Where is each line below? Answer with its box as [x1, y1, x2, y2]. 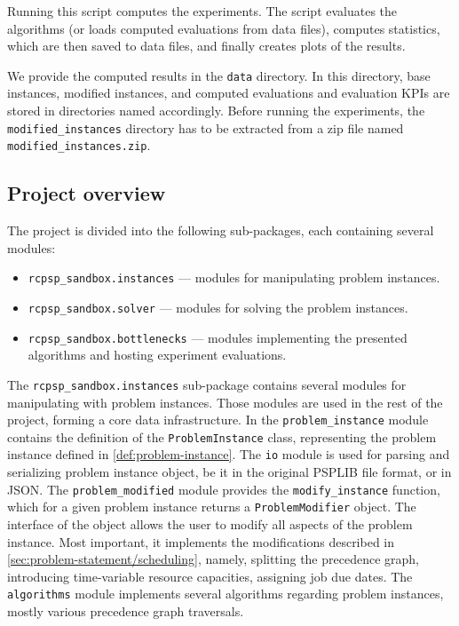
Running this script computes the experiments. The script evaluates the [7, 2, 398, 20]
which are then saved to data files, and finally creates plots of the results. [7, 36, 406, 55]
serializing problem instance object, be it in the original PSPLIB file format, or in [7, 463, 452, 481]
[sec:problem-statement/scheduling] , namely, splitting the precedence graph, [7, 550, 419, 568]
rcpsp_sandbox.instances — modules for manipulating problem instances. [28, 268, 440, 287]
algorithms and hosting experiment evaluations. [28, 345, 287, 364]
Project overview [7, 179, 166, 207]
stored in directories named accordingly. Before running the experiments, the [7, 101, 425, 120]
